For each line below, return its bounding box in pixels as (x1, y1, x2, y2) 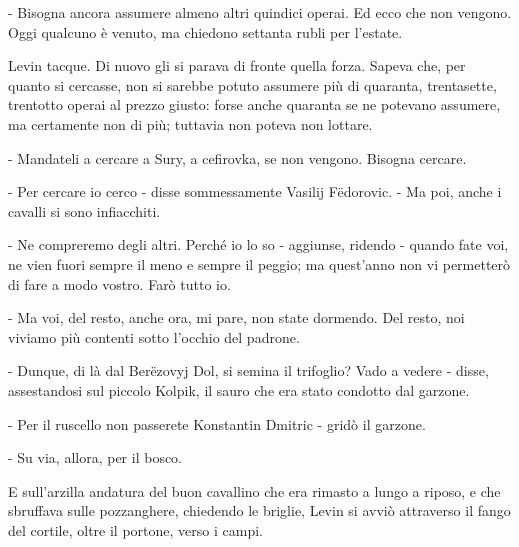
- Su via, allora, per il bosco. (8, 447, 183, 468)
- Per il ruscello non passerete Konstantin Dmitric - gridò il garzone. (8, 413, 426, 434)
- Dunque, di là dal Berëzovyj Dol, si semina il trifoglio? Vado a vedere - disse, (8, 360, 489, 381)
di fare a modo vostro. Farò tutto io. (8, 273, 231, 294)
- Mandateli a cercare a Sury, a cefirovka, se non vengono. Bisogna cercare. (8, 147, 467, 168)
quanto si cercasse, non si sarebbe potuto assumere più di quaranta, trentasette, (8, 74, 497, 95)
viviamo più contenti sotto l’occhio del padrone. (8, 326, 300, 347)
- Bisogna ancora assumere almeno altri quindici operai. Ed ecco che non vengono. (8, 2, 512, 22)
